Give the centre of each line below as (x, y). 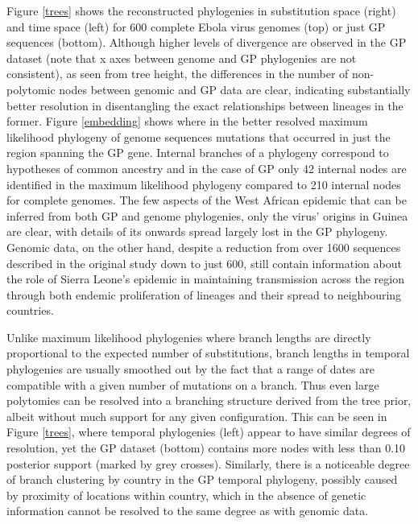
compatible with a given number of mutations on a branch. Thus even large (193, 384)
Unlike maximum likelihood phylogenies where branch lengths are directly (189, 337)
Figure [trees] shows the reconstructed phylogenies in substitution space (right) (201, 10)
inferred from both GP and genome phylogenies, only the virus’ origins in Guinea (207, 215)
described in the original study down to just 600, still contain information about (204, 263)
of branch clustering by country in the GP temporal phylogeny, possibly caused (202, 479)
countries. (30, 310)
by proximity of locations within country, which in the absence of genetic (186, 495)
